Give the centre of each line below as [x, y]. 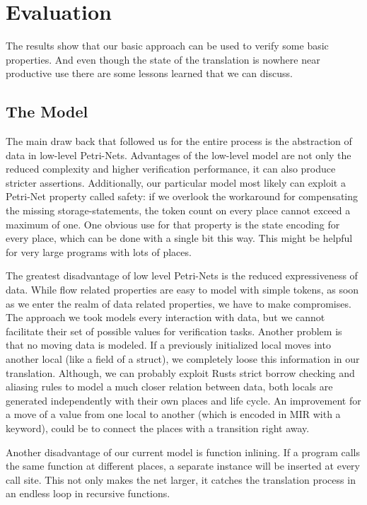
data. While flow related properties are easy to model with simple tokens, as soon [182, 290]
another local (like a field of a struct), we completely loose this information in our [183, 359]
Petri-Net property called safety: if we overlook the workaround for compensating [182, 196]
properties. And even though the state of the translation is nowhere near [163, 59]
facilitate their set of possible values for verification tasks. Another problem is [174, 331]
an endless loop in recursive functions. [88, 493]
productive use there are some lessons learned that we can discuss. [149, 73]
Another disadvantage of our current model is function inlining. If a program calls [183, 452]
